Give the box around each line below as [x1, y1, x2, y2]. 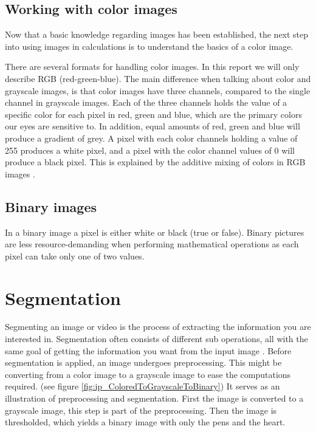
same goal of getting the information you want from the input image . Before [5, 344, 292, 357]
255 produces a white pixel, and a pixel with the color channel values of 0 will [5, 143, 295, 156]
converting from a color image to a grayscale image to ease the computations [5, 368, 291, 380]
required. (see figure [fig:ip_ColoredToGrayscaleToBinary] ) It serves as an [5, 380, 280, 393]
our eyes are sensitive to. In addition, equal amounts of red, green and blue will [5, 120, 300, 132]
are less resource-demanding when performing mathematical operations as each [5, 238, 299, 250]
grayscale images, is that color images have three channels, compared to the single [5, 84, 311, 97]
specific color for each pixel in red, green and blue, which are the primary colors [5, 108, 302, 120]
